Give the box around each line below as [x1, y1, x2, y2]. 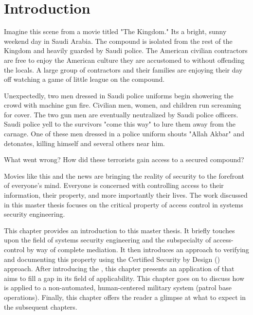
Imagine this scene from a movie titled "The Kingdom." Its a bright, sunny [4, 26, 227, 37]
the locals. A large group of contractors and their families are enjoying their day [4, 64, 243, 74]
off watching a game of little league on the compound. [4, 74, 165, 84]
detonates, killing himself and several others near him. [4, 138, 165, 148]
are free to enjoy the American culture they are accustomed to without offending [4, 55, 245, 65]
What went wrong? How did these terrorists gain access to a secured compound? [4, 154, 244, 165]
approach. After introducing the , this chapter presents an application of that [4, 263, 235, 274]
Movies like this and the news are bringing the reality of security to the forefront [4, 170, 245, 181]
